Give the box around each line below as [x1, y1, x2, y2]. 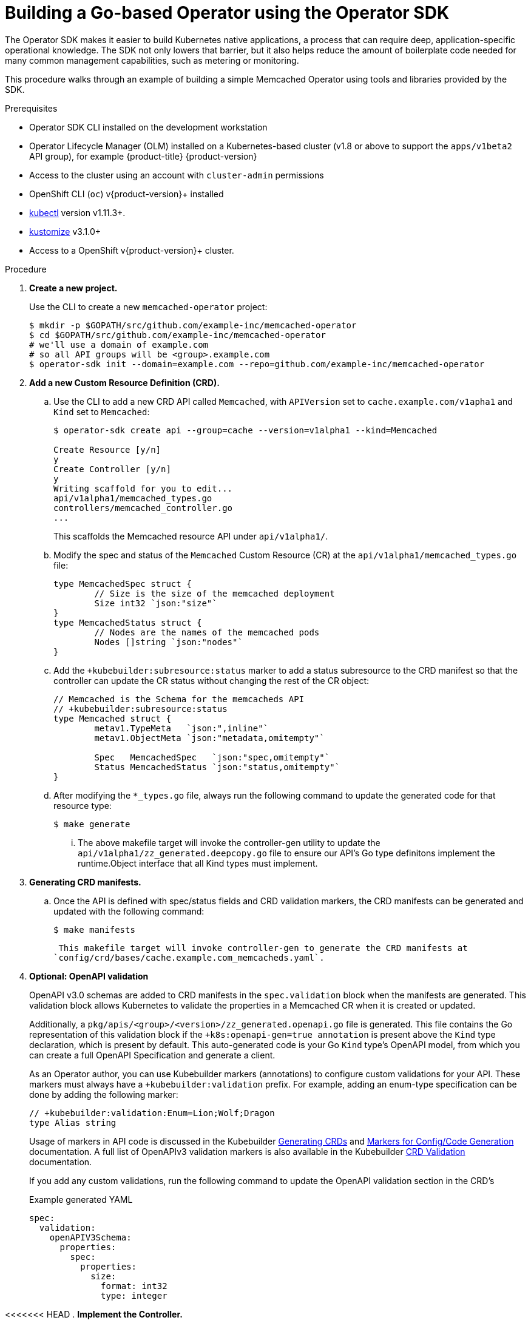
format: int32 [101, 1281, 167, 1291]
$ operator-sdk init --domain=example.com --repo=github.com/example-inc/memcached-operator [29, 359, 485, 369]
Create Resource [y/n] [53, 444, 161, 455]
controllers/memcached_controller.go [53, 502, 233, 513]
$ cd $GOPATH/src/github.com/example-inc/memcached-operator [29, 330, 326, 340]
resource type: [53, 800, 112, 811]
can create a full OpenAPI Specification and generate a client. [29, 1049, 276, 1060]
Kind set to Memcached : [53, 406, 150, 417]
